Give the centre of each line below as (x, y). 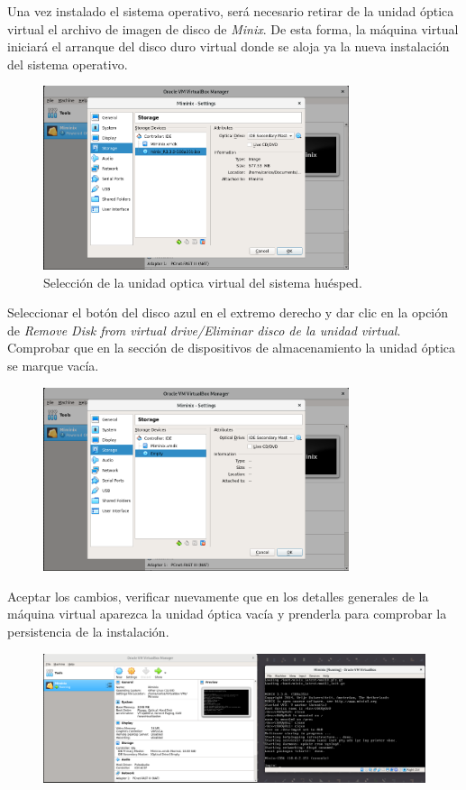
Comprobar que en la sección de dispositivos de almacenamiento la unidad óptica (231, 348)
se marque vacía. (53, 365)
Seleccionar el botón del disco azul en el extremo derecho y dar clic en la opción (228, 312)
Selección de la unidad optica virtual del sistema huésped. (203, 282)
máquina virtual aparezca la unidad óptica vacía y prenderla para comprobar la (227, 614)
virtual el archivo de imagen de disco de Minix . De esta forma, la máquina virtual (233, 28)
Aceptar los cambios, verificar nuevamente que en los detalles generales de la (218, 596)
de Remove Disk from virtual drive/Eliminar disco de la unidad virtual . (204, 330)
